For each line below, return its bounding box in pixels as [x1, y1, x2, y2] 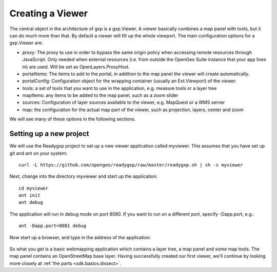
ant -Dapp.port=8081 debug [18, 223, 87, 229]
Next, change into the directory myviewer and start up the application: [9, 173, 158, 179]
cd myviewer [18, 185, 49, 191]
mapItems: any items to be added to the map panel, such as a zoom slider [22, 92, 179, 98]
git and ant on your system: [9, 150, 68, 156]
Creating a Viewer [9, 8, 88, 19]
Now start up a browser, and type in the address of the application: [9, 234, 151, 240]
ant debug [18, 200, 43, 205]
